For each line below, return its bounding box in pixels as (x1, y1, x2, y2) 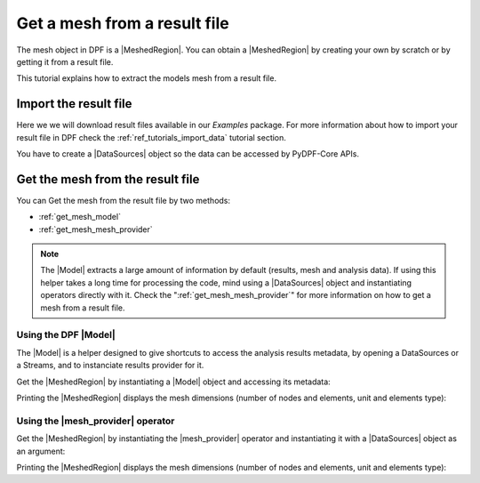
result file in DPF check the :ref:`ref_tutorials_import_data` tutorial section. (16, 132, 286, 142)
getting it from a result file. (16, 56, 114, 67)
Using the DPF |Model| (16, 329, 116, 342)
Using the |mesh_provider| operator (16, 415, 175, 427)
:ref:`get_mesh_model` (38, 212, 122, 222)
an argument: (16, 446, 66, 456)
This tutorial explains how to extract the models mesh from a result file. (16, 73, 277, 84)
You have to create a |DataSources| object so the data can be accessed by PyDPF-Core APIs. (16, 149, 360, 159)
